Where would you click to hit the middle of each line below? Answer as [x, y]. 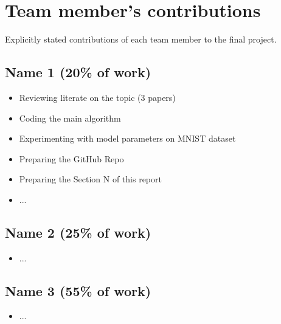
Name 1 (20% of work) [78, 72]
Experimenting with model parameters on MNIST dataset [127, 138]
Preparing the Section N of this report [90, 179]
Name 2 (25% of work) [78, 232]
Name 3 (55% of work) [78, 290]
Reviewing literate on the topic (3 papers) [97, 97]
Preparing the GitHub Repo [71, 158]
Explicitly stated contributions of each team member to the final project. [141, 39]
